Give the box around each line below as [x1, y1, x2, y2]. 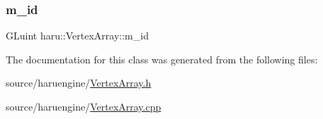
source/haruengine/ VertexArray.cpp [6, 99, 161, 113]
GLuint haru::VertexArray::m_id [6, 28, 149, 43]
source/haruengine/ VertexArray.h [6, 75, 152, 90]
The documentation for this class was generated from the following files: [6, 51, 318, 66]
